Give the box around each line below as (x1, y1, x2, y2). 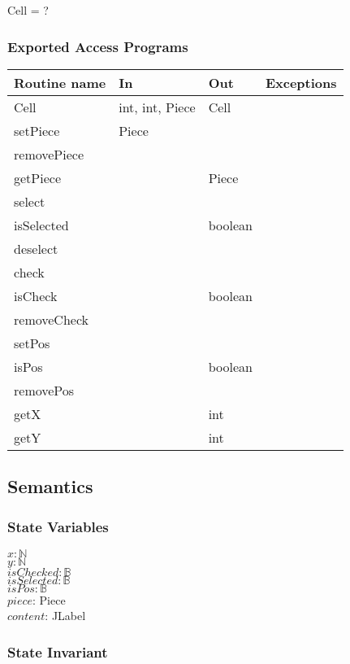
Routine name (14, 72, 106, 92)
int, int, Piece (119, 97, 196, 116)
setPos (14, 333, 50, 352)
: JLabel (45, 607, 86, 624)
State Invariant (7, 641, 108, 662)
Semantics (7, 474, 93, 499)
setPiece (14, 120, 60, 140)
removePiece (14, 144, 84, 164)
